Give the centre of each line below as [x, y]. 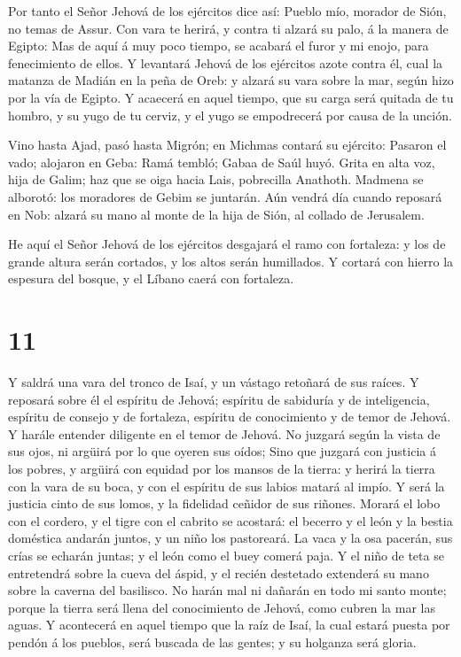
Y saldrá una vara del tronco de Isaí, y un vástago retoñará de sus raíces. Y [214, 382]
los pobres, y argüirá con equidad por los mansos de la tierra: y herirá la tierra [222, 468]
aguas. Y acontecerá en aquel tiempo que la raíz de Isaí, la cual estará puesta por [229, 625]
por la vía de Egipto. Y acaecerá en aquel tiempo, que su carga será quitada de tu [231, 97]
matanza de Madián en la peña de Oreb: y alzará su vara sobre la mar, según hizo [231, 80]
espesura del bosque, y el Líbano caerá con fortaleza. [151, 278]
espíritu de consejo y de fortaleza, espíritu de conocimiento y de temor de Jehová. [230, 417]
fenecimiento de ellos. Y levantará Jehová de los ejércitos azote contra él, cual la [226, 62]
